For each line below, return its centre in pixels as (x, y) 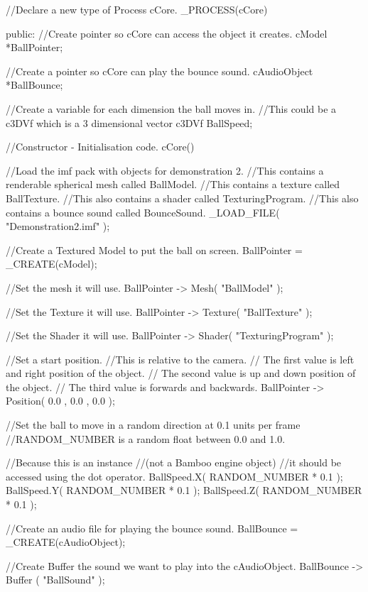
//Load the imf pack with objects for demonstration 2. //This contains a (165, 170)
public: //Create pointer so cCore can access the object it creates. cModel (167, 33)
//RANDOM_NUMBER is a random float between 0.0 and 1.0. (146, 438)
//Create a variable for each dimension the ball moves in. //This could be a (171, 108)
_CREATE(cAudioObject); (66, 542)
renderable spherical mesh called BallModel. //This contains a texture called (173, 184)
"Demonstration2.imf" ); (58, 226)
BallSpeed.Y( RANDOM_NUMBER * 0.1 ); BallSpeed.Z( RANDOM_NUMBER (184, 490)
